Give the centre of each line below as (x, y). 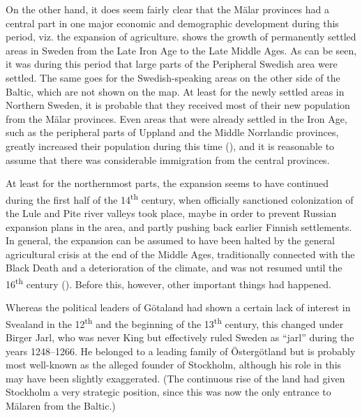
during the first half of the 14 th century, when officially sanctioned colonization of (180, 198)
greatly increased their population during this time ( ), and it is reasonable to (170, 145)
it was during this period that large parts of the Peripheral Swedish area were (172, 64)
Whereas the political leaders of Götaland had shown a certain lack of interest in (178, 307)
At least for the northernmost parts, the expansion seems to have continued (167, 183)
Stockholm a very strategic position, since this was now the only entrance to (168, 392)
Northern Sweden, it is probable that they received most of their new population (178, 105)
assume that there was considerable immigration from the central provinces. (168, 159)
